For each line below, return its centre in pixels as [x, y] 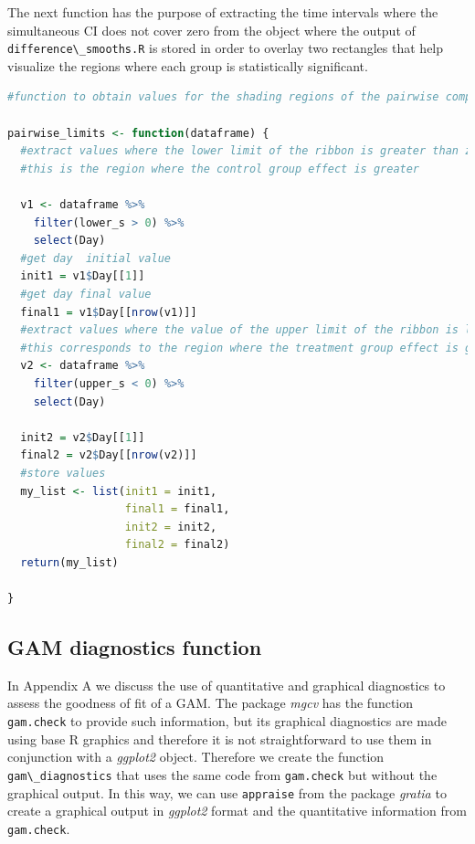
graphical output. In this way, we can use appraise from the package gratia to [227, 792]
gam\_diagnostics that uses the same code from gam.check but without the [222, 774]
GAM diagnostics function [135, 647]
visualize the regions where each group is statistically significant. [188, 65]
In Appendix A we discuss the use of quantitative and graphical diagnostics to [227, 685]
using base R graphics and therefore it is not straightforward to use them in [220, 738]
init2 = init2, [171, 527]
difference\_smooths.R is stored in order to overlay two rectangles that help [226, 48]
